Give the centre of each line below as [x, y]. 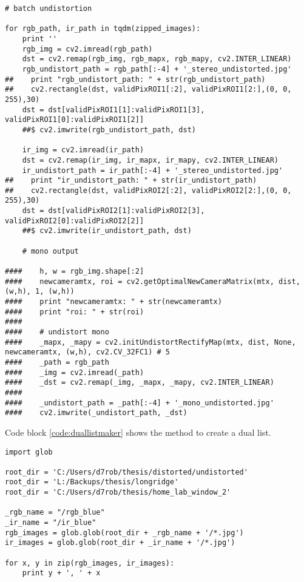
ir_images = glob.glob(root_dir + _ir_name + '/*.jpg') [120, 543]
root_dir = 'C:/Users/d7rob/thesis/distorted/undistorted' [127, 472]
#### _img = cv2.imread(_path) [75, 372]
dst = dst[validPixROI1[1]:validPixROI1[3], [113, 110]
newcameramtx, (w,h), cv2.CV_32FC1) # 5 [88, 352]
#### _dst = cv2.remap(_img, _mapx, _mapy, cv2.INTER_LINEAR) [140, 383]
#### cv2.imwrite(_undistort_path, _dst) [96, 413]
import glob [29, 452]
